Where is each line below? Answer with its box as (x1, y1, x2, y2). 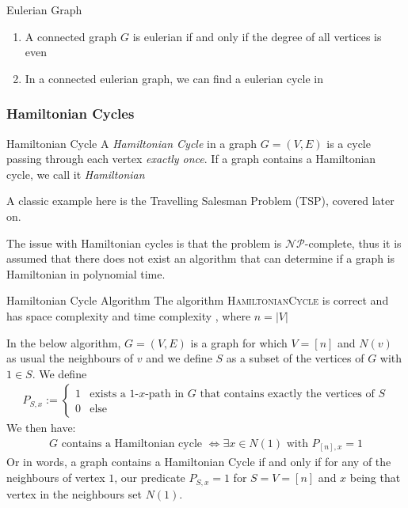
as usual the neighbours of (6, 350, 134, 366)
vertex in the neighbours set (6, 485, 142, 502)
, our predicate (114, 469, 185, 486)
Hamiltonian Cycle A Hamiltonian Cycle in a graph (6, 135, 257, 151)
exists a (90, 389, 126, 400)
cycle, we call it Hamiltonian (6, 165, 145, 182)
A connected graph (25, 28, 117, 44)
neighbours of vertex (6, 469, 105, 486)
